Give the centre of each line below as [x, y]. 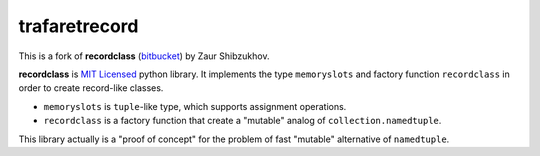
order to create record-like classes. [91, 88]
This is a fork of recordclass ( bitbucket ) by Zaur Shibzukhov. [144, 56]
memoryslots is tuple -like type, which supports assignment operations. [195, 106]
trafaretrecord [78, 26]
